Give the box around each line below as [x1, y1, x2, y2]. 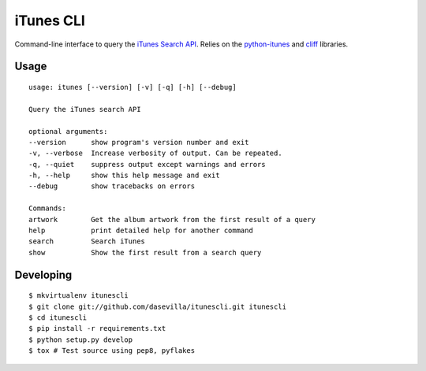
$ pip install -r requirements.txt [28, 324, 166, 333]
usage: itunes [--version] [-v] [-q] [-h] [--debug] [28, 83, 237, 91]
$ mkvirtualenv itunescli [28, 291, 129, 300]
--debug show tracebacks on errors [28, 182, 196, 191]
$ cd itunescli [28, 313, 88, 322]
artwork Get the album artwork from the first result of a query [28, 215, 316, 224]
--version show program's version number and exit [28, 138, 249, 147]
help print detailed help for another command [28, 226, 254, 236]
